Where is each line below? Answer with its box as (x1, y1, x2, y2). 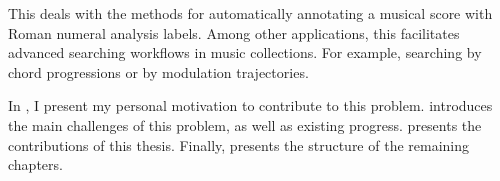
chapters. (8, 154, 63, 175)
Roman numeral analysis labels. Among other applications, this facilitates (8, 22, 460, 43)
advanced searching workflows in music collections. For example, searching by (8, 42, 482, 63)
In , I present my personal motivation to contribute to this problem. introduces (8, 95, 493, 116)
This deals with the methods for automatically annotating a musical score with (8, 3, 493, 23)
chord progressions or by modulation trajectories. (8, 61, 309, 82)
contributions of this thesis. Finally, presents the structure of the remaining (8, 134, 470, 155)
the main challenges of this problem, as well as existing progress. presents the (8, 114, 482, 135)
